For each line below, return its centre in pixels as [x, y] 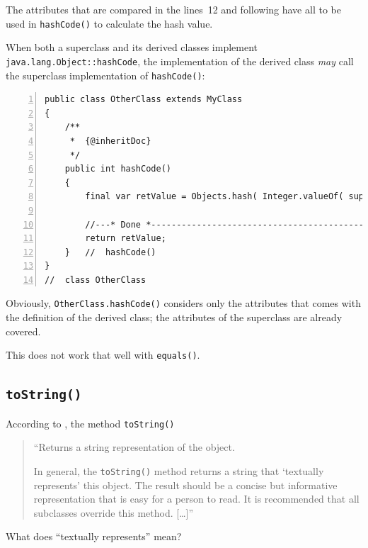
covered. [23, 331]
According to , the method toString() [90, 423]
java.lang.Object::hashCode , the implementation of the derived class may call [180, 61]
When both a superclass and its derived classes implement [132, 47]
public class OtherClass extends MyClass [144, 100]
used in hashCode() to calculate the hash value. [109, 23]
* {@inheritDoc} [110, 141]
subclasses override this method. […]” [114, 512]
